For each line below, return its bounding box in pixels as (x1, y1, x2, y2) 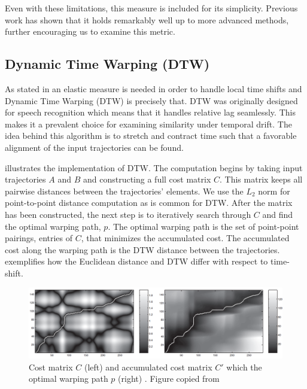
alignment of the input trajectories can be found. (5, 141, 184, 153)
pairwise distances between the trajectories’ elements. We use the (5, 184, 244, 197)
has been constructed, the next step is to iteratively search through (5, 208, 251, 220)
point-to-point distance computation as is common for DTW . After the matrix (5, 196, 293, 209)
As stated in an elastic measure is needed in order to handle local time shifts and (5, 82, 302, 95)
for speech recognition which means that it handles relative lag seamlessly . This (5, 106, 296, 118)
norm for (258, 184, 290, 197)
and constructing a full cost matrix (83, 173, 211, 186)
